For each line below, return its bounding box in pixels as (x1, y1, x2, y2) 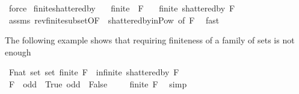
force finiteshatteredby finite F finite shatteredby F (8, 2, 235, 14)
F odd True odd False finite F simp (8, 77, 187, 90)
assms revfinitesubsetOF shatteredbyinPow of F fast (8, 13, 220, 26)
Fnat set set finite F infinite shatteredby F (8, 66, 179, 78)
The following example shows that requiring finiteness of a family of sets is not (5, 34, 295, 46)
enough (5, 45, 31, 58)
